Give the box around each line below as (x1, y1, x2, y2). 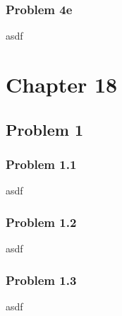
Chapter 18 (6, 70, 118, 98)
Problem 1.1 (6, 155, 77, 172)
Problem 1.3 (6, 271, 77, 288)
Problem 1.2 (6, 213, 77, 230)
